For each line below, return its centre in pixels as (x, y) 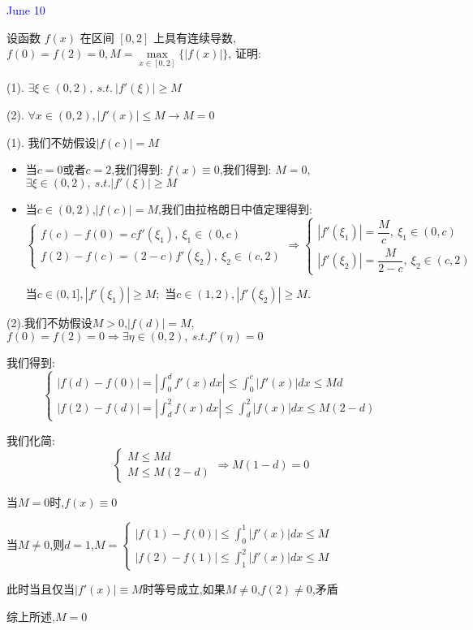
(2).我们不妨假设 (49, 323)
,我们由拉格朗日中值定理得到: (235, 208)
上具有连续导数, (194, 37)
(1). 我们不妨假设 (52, 142)
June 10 (26, 10)
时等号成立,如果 (184, 589)
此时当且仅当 (41, 589)
